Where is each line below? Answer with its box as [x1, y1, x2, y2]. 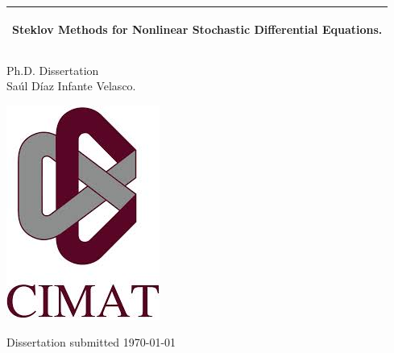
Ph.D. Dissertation [6, 61, 99, 78]
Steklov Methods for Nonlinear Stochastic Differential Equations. [12, 20, 383, 37]
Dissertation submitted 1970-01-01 [6, 334, 176, 351]
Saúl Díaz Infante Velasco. [6, 77, 136, 94]
